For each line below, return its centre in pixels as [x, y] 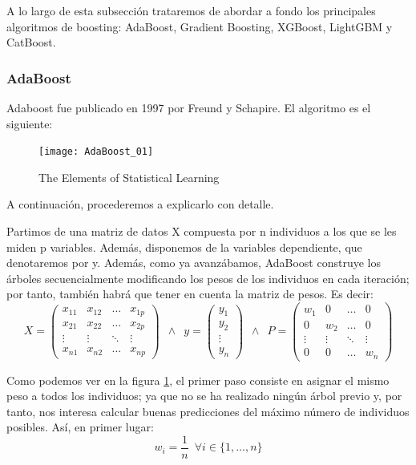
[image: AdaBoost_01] [96, 152]
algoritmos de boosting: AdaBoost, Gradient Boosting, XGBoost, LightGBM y [200, 26]
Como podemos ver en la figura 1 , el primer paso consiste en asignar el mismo [198, 380]
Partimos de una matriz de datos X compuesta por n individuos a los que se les [202, 231]
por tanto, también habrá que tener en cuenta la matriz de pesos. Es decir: [190, 294]
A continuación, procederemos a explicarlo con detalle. [140, 204]
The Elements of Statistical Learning [129, 177]
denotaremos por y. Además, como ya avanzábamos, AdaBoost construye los [194, 263]
